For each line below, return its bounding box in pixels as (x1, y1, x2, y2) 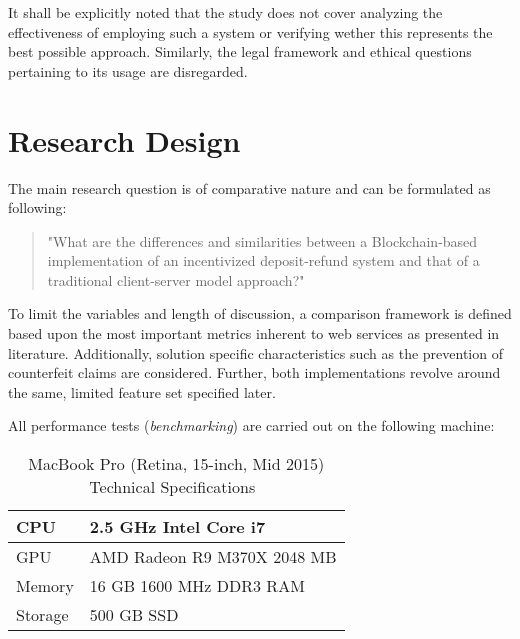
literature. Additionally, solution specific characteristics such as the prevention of (8, 342, 503, 363)
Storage (16, 603, 69, 627)
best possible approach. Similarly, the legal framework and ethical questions (8, 41, 472, 62)
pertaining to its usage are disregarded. (8, 60, 248, 81)
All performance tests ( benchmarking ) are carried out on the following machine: (8, 415, 495, 436)
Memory (16, 574, 74, 598)
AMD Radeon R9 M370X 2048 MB (89, 545, 337, 569)
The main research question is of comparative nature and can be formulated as (8, 177, 491, 198)
